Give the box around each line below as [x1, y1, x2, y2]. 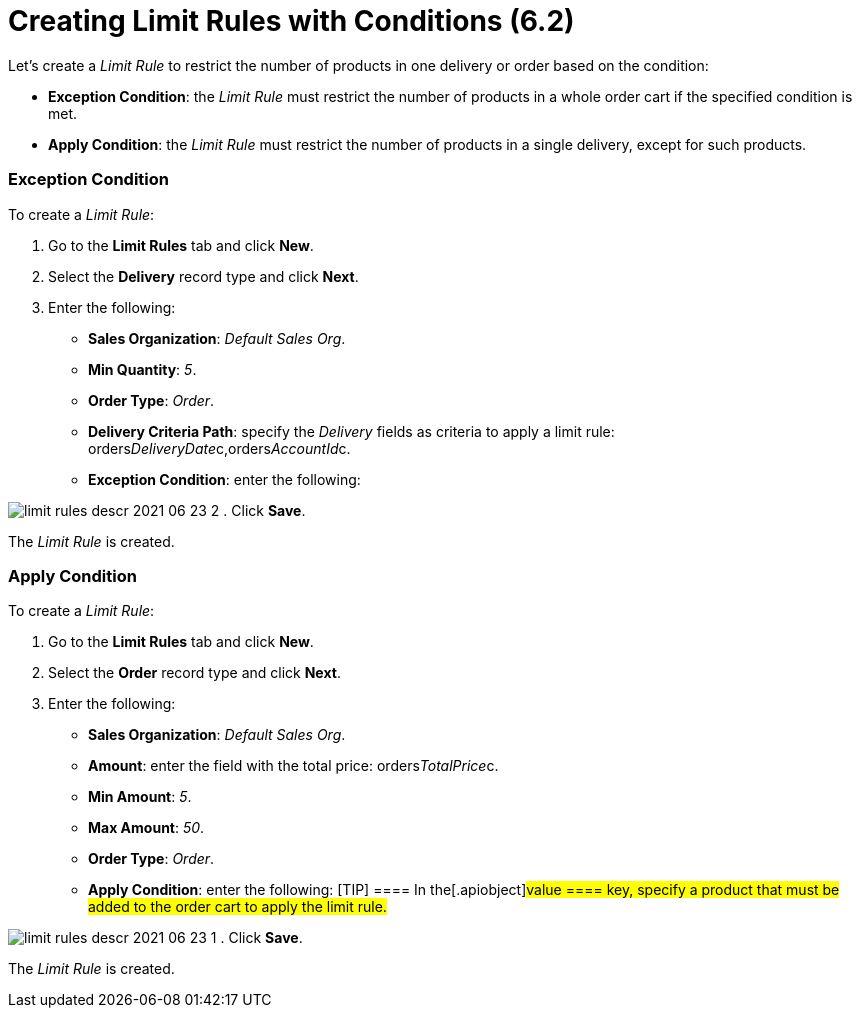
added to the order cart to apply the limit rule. [88, 898, 387, 916]
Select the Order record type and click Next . [48, 664, 341, 682]
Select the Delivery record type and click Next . [48, 267, 359, 285]
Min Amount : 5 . [88, 788, 192, 806]
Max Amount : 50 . [88, 819, 205, 837]
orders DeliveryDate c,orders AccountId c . [88, 439, 351, 457]
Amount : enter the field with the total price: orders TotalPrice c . [88, 757, 499, 775]
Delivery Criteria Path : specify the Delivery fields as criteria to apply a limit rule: [88, 422, 615, 440]
